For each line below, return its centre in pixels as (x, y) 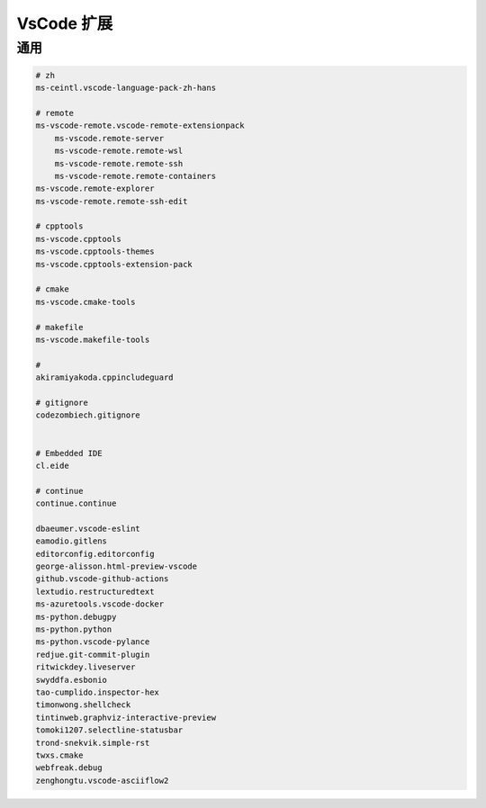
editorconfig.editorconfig (95, 554)
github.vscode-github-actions (102, 579)
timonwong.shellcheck (83, 705)
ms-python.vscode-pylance (93, 642)
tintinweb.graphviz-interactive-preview (126, 717)
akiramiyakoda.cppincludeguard (105, 377)
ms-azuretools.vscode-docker (100, 604)
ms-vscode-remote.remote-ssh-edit (112, 201)
